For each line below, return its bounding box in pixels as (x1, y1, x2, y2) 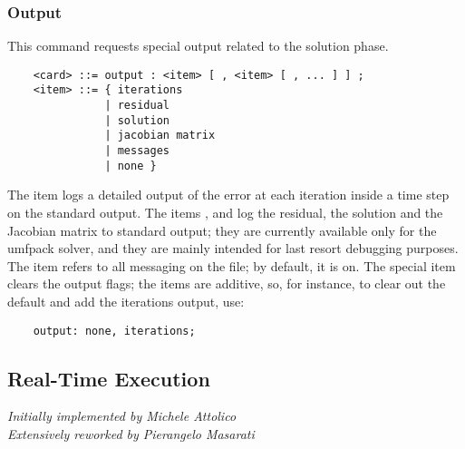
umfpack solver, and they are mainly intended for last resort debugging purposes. (7, 239, 459, 258)
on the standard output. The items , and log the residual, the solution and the (7, 203, 443, 221)
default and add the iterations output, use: (7, 291, 245, 310)
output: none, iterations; (33, 324, 196, 337)
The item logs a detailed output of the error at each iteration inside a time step (7, 185, 450, 204)
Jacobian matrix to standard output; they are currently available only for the (7, 220, 437, 239)
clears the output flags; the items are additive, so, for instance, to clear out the (7, 274, 446, 293)
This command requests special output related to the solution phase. (7, 36, 389, 55)
